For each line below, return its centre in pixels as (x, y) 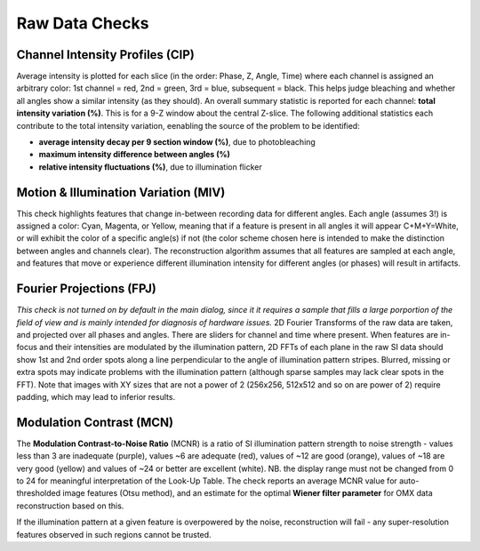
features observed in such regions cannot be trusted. (114, 534)
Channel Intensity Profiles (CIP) (105, 55)
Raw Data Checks (83, 23)
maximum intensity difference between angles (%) (135, 155)
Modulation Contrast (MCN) (95, 422)
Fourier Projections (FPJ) (87, 289)
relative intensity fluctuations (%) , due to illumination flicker (150, 167)
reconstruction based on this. (70, 506)
